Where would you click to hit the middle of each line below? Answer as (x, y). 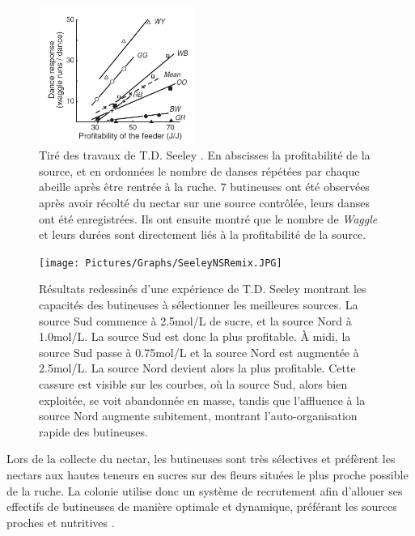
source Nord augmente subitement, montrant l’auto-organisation (198, 416)
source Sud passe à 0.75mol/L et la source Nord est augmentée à (199, 352)
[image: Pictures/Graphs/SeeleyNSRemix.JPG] (161, 263)
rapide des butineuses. (93, 431)
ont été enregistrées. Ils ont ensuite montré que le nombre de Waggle (208, 218)
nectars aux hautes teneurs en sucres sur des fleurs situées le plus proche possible (207, 475)
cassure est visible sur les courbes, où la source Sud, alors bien (193, 384)
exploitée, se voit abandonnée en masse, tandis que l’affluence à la (202, 400)
